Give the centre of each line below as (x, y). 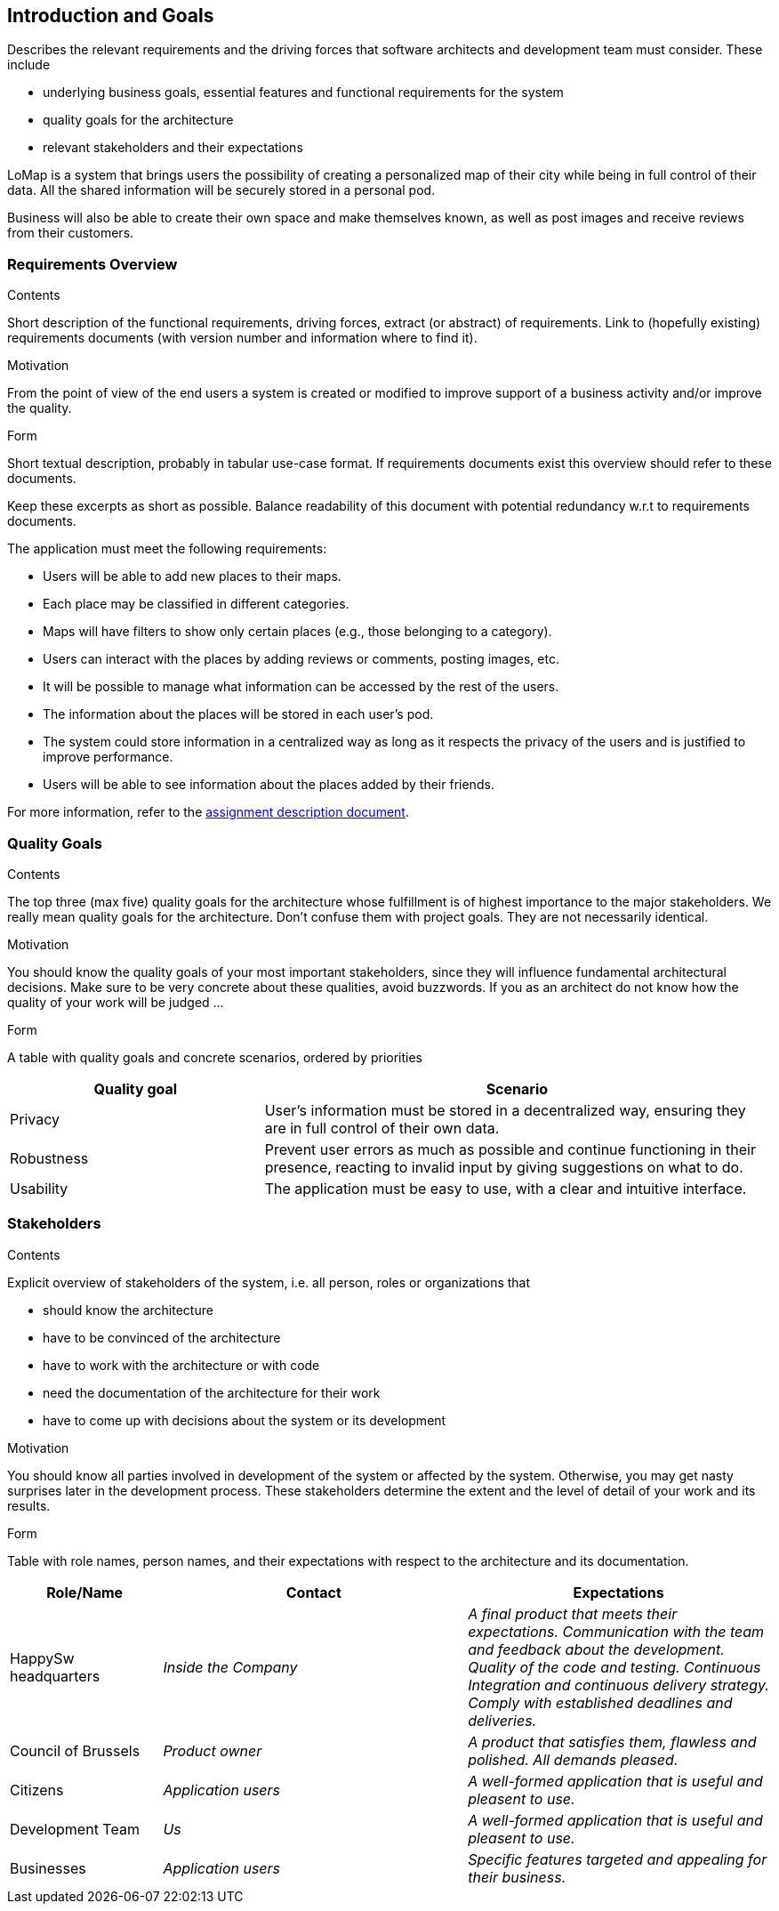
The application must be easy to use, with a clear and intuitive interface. (506, 1188)
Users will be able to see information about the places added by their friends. (269, 785)
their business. (517, 1877)
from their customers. (71, 233)
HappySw (42, 1658)
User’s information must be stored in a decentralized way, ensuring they (505, 1110)
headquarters (55, 1676)
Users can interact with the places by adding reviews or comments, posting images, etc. (301, 659)
